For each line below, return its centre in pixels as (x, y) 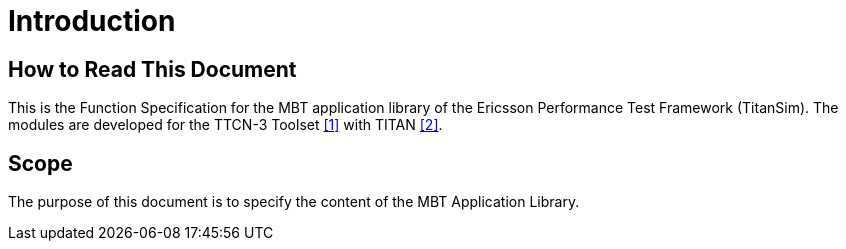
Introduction (92, 21)
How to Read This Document (152, 69)
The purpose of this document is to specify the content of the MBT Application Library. (294, 202)
